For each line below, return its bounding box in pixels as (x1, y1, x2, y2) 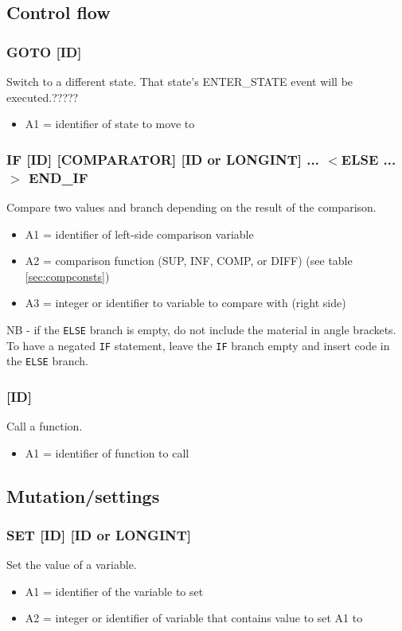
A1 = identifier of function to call (25, 444, 189, 461)
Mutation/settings (6, 483, 160, 508)
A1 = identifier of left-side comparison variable (25, 225, 254, 242)
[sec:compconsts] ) (25, 267, 110, 284)
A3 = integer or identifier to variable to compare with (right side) (25, 294, 346, 311)
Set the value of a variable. (6, 556, 137, 573)
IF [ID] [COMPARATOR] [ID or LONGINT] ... (6, 149, 319, 169)
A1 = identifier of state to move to (25, 115, 195, 132)
